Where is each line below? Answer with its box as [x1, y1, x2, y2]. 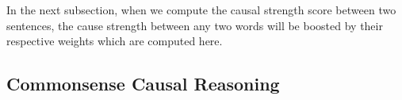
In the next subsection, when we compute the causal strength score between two [6, 2, 396, 17]
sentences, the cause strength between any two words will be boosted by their [6, 17, 383, 33]
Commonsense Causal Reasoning [6, 71, 280, 96]
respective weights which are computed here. [6, 33, 223, 49]
